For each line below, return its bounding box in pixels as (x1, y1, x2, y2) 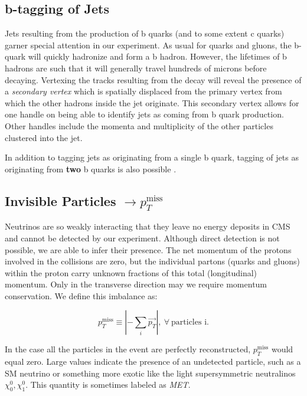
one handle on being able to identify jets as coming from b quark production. (5, 108, 284, 120)
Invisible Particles (5, 191, 116, 210)
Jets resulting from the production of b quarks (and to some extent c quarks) (5, 27, 285, 40)
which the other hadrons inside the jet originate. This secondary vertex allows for (5, 96, 299, 109)
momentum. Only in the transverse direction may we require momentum (5, 278, 267, 290)
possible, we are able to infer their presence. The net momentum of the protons (5, 243, 292, 256)
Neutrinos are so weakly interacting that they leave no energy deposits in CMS (5, 220, 290, 233)
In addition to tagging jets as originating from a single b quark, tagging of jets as (5, 151, 299, 163)
